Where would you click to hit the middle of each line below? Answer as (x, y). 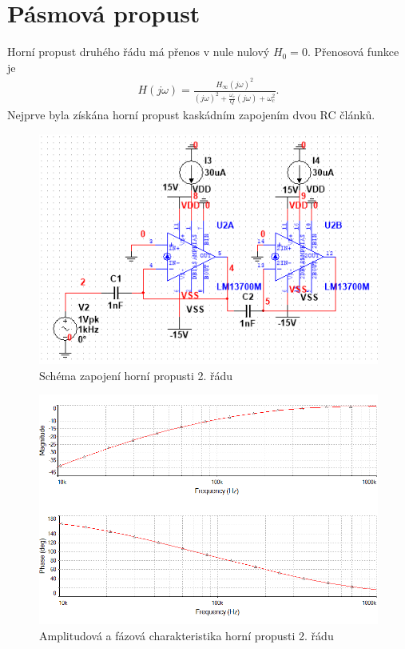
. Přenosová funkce (353, 52)
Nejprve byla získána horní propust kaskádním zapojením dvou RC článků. (191, 115)
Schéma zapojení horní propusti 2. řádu (136, 375)
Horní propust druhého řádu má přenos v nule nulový (139, 52)
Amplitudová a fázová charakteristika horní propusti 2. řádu (187, 635)
